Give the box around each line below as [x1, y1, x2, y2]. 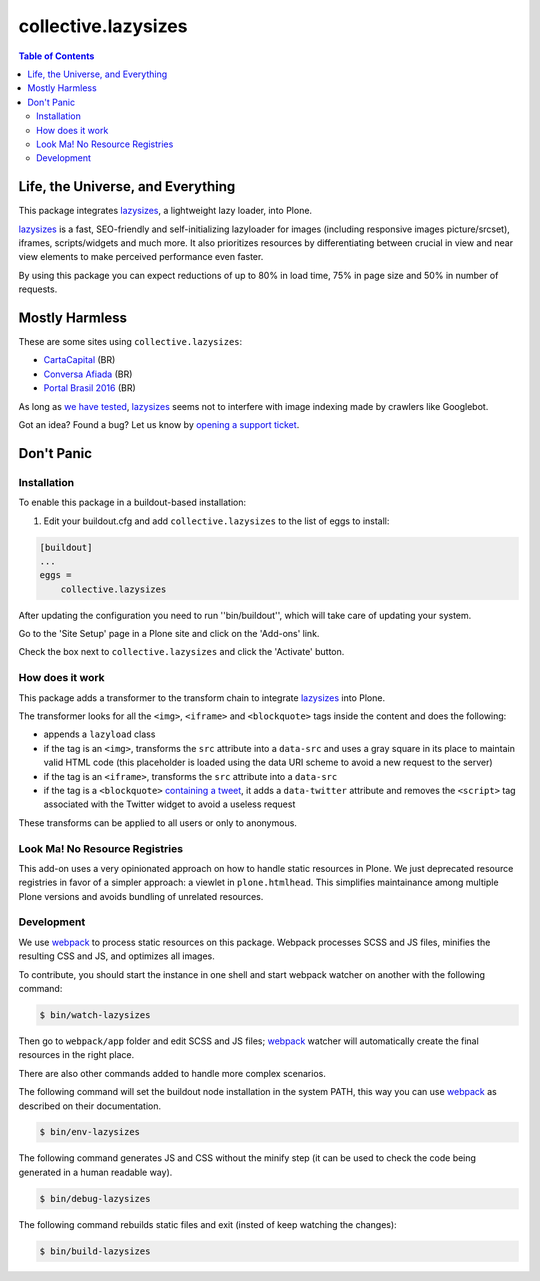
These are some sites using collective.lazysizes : [18, 336, 243, 348]
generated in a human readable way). [18, 1166, 173, 1178]
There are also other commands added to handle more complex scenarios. [18, 1067, 327, 1079]
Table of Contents [18, 50, 95, 62]
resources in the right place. [18, 1049, 135, 1061]
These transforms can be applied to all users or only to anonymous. [18, 816, 297, 829]
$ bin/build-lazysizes [39, 1245, 151, 1257]
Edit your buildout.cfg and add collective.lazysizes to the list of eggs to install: [43, 515, 390, 527]
